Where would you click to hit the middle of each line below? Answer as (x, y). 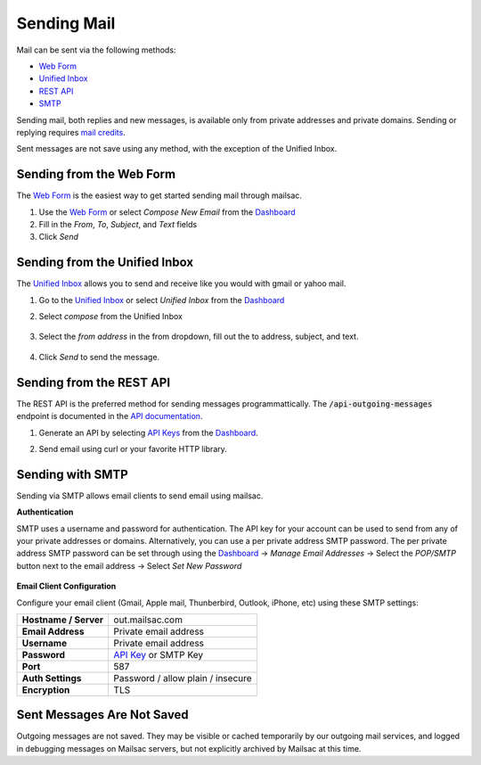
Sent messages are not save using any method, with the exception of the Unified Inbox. (177, 149)
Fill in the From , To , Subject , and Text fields (118, 224)
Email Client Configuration (66, 586)
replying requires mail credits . (71, 132)
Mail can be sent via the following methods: (96, 50)
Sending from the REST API (94, 382)
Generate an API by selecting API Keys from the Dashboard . (148, 432)
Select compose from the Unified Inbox (110, 317)
